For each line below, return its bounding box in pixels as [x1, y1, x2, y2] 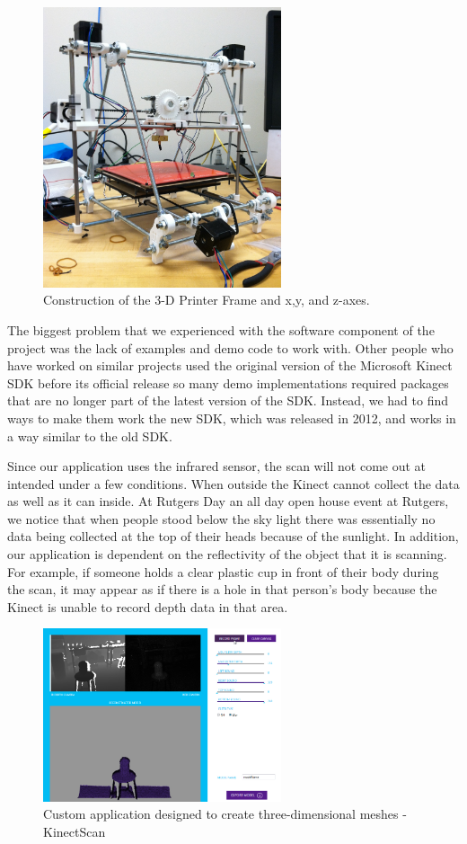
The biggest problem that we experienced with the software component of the [7, 320, 435, 339]
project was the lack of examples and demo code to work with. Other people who [7, 338, 454, 357]
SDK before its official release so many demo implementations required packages [7, 373, 449, 392]
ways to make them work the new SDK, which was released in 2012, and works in [7, 408, 456, 427]
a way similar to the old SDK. [7, 426, 172, 445]
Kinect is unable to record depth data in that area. [7, 597, 288, 616]
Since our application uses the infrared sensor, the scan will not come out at [7, 457, 427, 475]
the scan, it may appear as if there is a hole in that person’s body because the [7, 580, 437, 599]
